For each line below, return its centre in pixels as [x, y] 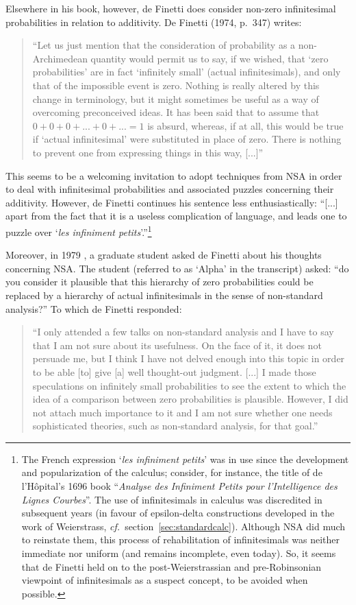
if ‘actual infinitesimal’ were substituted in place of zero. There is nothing [187, 139]
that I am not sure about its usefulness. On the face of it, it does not [177, 345]
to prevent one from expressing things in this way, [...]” [148, 152]
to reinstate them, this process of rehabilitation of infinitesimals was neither [181, 539]
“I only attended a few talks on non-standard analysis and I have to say [183, 332]
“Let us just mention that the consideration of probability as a [164, 45]
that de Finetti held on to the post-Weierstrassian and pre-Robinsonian [171, 566]
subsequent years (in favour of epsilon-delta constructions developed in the [178, 513]
